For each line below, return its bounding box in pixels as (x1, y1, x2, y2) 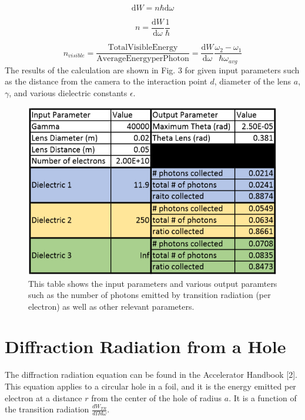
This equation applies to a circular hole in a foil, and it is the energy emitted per (5, 380, 296, 392)
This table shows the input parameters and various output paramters (28, 277, 277, 289)
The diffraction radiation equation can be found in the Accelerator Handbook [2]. (5, 368, 297, 381)
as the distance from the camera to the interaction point (5, 75, 207, 87)
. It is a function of (229, 391, 297, 404)
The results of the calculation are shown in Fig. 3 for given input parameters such (5, 63, 300, 76)
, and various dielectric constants (9, 86, 128, 99)
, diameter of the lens (214, 75, 291, 87)
